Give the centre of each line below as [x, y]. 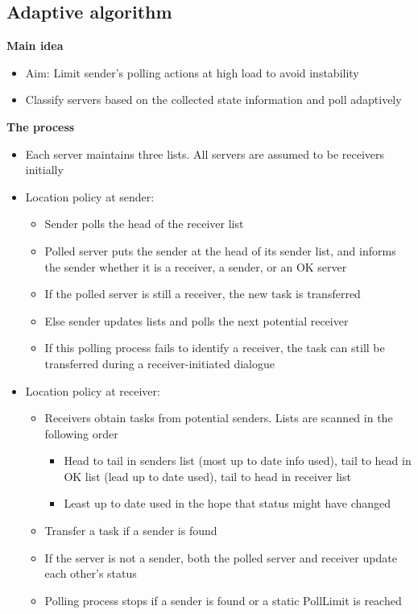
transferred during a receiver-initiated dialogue [159, 363]
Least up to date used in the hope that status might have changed [228, 503]
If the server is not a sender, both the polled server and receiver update [221, 557]
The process [41, 126]
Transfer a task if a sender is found [131, 531]
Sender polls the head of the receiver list [144, 224]
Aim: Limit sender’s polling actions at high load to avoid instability [192, 72]
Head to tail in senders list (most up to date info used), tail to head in [238, 460]
